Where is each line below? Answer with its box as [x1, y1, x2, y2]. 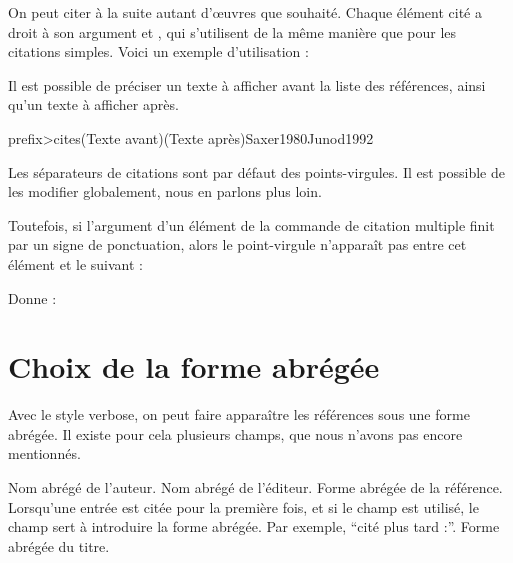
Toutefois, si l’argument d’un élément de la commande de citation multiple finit [8, 214, 495, 235]
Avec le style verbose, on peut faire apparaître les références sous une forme [8, 404, 470, 425]
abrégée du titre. [8, 535, 110, 556]
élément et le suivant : [8, 253, 143, 274]
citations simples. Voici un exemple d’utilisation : [8, 41, 309, 62]
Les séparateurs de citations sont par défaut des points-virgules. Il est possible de [8, 161, 505, 182]
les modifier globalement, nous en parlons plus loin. [8, 181, 322, 202]
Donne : [8, 287, 57, 308]
